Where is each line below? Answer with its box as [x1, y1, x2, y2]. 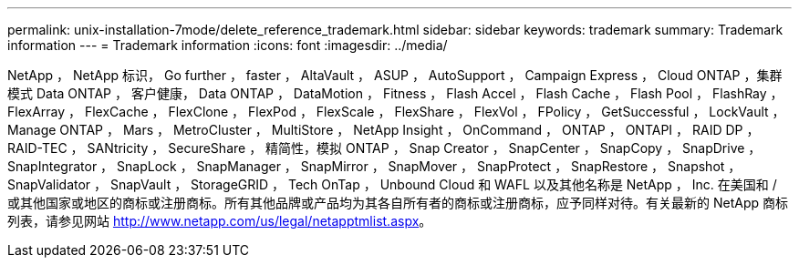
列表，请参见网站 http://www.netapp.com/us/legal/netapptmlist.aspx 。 [7, 213, 432, 229]
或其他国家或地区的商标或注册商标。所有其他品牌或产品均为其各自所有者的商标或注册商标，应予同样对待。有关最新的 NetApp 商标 [7, 195, 788, 210]
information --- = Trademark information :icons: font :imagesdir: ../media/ [7, 37, 448, 53]
